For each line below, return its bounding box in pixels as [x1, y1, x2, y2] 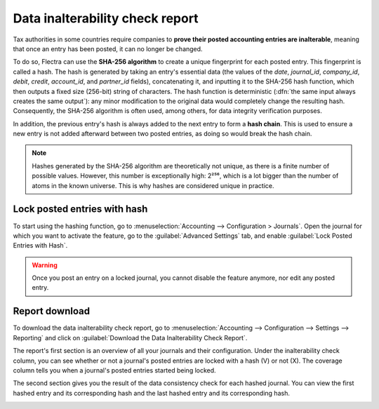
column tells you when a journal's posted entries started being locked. [13, 366, 217, 375]
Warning [32, 260, 58, 269]
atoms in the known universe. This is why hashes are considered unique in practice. [32, 181, 274, 189]
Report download [13, 305, 91, 317]
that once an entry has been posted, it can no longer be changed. [13, 44, 203, 53]
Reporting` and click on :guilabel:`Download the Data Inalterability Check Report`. [13, 333, 248, 342]
